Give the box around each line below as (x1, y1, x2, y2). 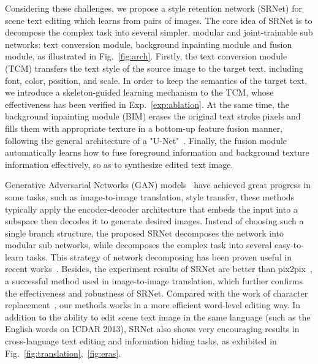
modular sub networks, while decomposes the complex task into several (5, 238, 272, 251)
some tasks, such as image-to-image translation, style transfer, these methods (5, 190, 295, 203)
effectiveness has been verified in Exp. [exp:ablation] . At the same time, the (5, 97, 290, 110)
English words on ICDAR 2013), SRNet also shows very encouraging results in (5, 322, 300, 335)
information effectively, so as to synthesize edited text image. (5, 157, 233, 170)
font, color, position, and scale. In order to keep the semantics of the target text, (5, 74, 308, 86)
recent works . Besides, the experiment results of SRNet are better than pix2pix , (5, 262, 312, 275)
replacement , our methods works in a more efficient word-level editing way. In (5, 298, 301, 311)
